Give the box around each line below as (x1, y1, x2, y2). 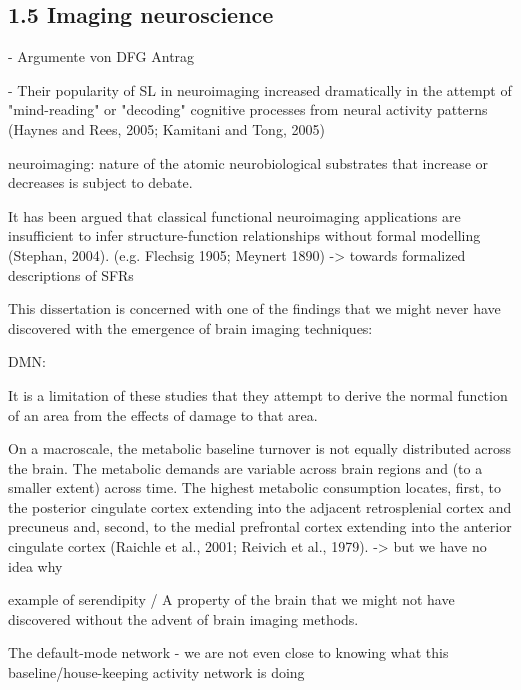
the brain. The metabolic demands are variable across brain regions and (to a (8, 457, 483, 478)
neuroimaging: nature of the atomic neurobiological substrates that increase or (8, 152, 489, 173)
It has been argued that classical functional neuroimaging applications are (8, 205, 461, 226)
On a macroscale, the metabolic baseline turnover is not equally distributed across (8, 438, 512, 459)
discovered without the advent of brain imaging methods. (8, 608, 359, 629)
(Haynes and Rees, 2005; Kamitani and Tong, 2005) (8, 118, 325, 139)
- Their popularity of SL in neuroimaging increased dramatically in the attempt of (8, 79, 512, 100)
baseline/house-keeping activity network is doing (8, 662, 305, 683)
